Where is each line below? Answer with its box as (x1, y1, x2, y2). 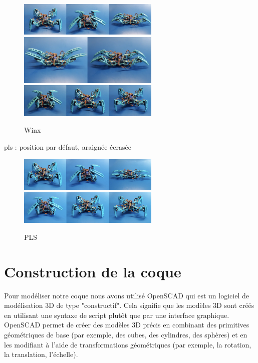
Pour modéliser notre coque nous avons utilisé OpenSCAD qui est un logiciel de (4, 290, 249, 300)
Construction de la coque (4, 261, 181, 281)
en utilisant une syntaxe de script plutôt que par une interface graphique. (4, 309, 229, 320)
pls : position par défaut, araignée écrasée (4, 142, 131, 152)
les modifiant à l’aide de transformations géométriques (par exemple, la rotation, (4, 339, 251, 349)
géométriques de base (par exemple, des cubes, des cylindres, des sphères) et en (4, 329, 247, 339)
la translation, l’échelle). (4, 349, 78, 359)
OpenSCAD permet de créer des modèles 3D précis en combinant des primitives (4, 319, 249, 330)
